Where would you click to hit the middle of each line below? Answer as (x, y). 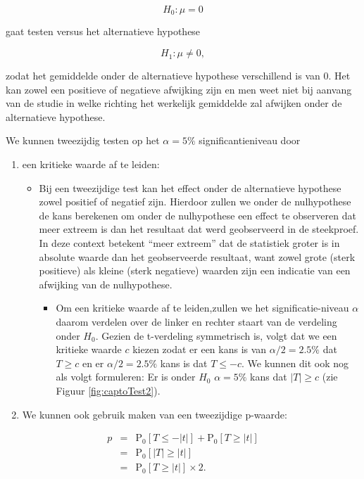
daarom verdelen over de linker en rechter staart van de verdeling (196, 321)
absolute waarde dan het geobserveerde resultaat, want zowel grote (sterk (197, 256)
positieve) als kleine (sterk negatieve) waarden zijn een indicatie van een (195, 270)
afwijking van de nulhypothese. (106, 284)
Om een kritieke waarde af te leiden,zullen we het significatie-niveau (202, 308)
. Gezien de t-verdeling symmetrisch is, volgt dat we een (216, 335)
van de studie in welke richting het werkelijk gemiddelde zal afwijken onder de (174, 103)
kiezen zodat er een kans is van (200, 349)
